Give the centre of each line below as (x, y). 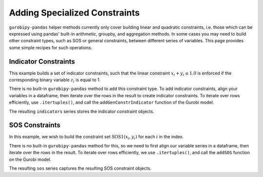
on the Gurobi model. (30, 159)
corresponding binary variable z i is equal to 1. (55, 80)
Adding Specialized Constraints (74, 13)
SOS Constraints (35, 125)
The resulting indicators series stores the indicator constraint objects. (82, 111)
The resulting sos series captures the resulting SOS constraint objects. (80, 168)
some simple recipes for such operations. (51, 47)
